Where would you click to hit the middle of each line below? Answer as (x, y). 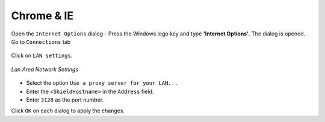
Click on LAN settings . (42, 56)
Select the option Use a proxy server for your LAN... (102, 83)
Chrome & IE (42, 16)
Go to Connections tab (41, 41)
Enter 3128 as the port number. (65, 100)
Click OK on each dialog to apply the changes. (68, 111)
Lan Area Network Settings (45, 69)
